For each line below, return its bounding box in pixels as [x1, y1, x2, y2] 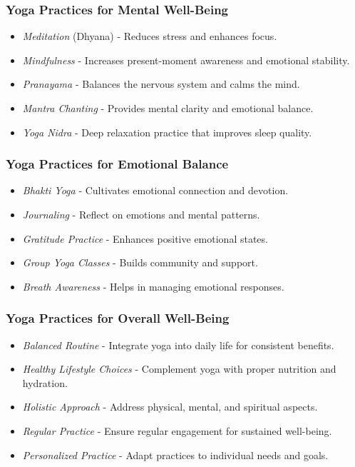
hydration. [22, 375, 68, 390]
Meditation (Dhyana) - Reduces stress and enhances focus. [22, 29, 277, 44]
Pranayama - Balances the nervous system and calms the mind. [22, 76, 300, 91]
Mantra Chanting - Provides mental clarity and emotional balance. [22, 101, 314, 115]
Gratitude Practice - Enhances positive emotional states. [22, 231, 268, 246]
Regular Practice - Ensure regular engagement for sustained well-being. [22, 423, 332, 438]
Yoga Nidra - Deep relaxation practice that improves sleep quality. [22, 124, 312, 139]
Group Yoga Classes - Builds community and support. [22, 255, 258, 270]
